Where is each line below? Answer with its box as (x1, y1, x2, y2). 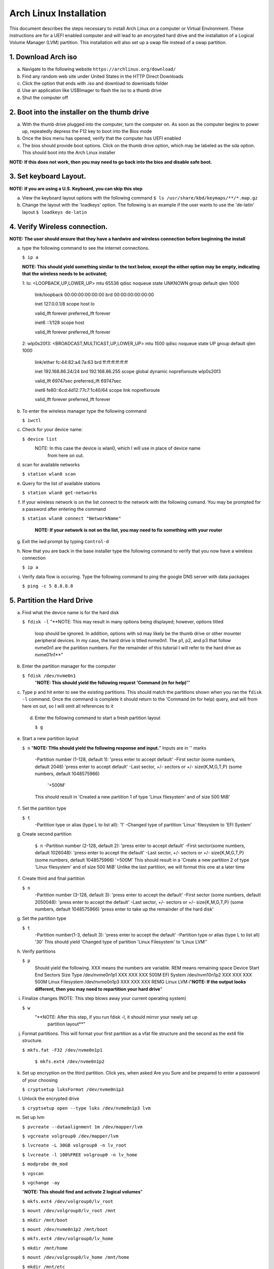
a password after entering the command (22, 506, 106, 512)
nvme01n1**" (35, 651, 63, 657)
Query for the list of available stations (22, 480, 100, 486)
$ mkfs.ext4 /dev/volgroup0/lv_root (22, 1198, 114, 1204)
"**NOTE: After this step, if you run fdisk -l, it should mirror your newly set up (35, 1014, 198, 1020)
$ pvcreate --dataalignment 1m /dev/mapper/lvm (22, 1124, 143, 1129)
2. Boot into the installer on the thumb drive (9, 108, 149, 116)
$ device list (22, 436, 57, 442)
